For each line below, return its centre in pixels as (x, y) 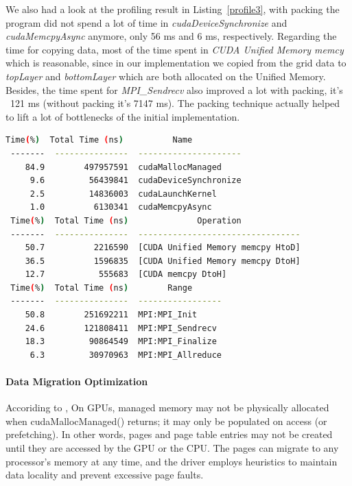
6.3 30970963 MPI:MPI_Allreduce (126, 355)
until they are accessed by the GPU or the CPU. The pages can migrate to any (172, 448)
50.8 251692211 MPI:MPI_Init (111, 315)
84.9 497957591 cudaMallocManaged (123, 167)
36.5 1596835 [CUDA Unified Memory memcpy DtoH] (163, 261)
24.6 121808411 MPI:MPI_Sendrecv (121, 328)
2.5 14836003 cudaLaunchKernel (123, 194)
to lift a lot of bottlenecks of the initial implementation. (123, 116)
